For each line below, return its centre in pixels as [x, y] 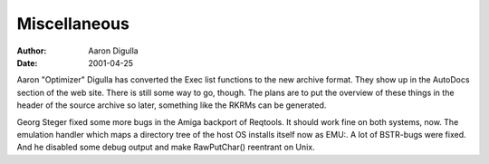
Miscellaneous [73, 24]
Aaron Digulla [114, 51]
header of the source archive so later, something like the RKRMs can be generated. [172, 105]
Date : [27, 63]
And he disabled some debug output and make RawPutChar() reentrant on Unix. [166, 147]
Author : [32, 51]
